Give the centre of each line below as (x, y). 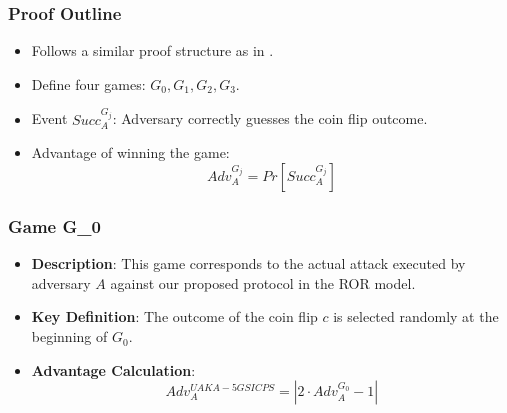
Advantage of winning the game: (130, 152)
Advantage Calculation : (113, 369)
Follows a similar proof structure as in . (152, 50)
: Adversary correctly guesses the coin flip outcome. (270, 118)
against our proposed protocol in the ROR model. (263, 282)
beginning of (69, 336)
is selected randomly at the (416, 316)
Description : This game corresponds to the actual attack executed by (248, 263)
